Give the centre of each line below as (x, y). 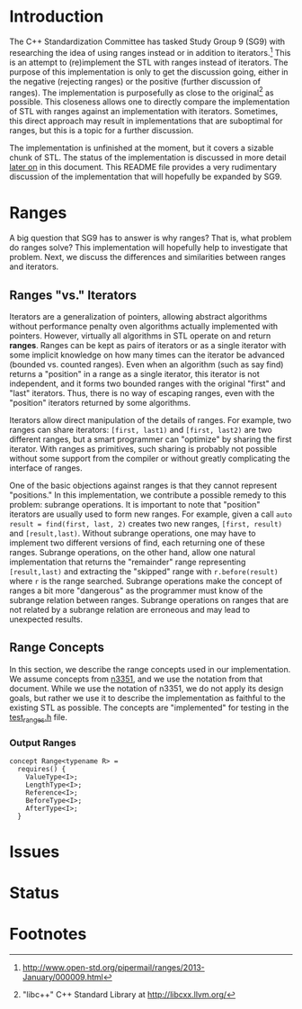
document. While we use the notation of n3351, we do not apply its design (147, 688)
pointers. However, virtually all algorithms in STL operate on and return (140, 336)
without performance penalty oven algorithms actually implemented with (144, 326)
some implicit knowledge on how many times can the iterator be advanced (147, 355)
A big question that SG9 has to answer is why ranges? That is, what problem (151, 238)
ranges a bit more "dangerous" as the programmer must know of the (136, 590)
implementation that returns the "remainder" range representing (128, 562)
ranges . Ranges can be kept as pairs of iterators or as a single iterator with (148, 345)
